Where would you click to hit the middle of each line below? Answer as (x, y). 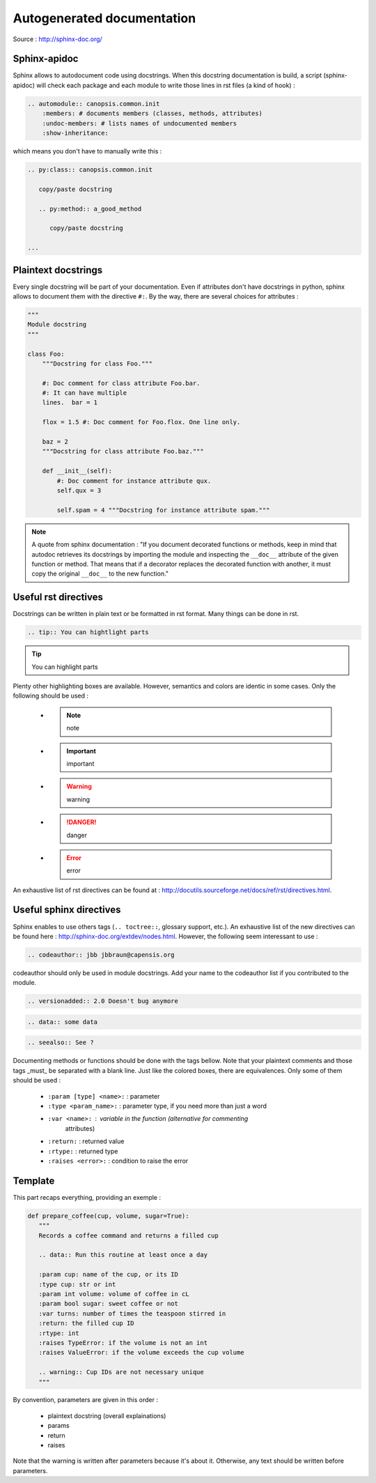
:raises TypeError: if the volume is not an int (123, 1342)
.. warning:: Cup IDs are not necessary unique (122, 1372)
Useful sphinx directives (67, 910)
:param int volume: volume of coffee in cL (114, 1294)
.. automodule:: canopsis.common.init (94, 104)
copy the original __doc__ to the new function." (100, 574)
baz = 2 (55, 442)
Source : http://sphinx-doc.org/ (57, 39)
